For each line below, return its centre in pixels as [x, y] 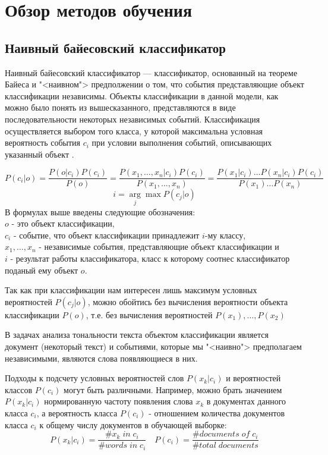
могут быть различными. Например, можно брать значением [173, 389]
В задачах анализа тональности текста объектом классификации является [137, 335]
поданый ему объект [42, 270]
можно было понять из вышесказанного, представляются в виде [120, 107]
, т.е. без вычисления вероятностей [149, 314]
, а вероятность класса [77, 412]
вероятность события [43, 142]
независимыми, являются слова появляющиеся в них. [101, 358]
